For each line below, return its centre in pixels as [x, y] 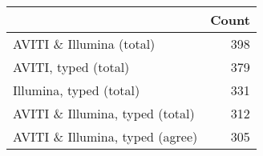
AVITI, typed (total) [71, 67]
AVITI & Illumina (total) [84, 44]
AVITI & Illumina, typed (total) [104, 113]
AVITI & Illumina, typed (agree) [105, 136]
